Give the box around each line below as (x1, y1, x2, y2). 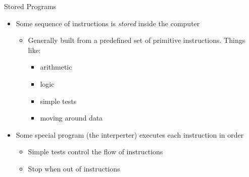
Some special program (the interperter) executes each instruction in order (16, 129, 244, 140)
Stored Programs (4, 1, 57, 11)
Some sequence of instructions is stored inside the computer (16, 18, 200, 28)
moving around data (40, 112, 103, 123)
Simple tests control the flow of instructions (28, 146, 163, 157)
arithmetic (40, 62, 72, 72)
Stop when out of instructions (28, 163, 120, 173)
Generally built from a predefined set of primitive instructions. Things (28, 35, 245, 45)
